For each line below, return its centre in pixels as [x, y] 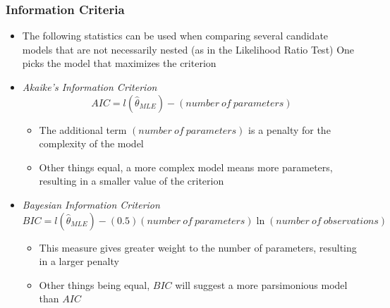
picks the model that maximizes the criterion [119, 63]
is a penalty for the [290, 129]
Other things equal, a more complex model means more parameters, [186, 167]
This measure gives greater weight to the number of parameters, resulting [198, 247]
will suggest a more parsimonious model [261, 284]
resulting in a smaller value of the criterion [132, 181]
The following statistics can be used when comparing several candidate [175, 36]
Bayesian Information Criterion [91, 204]
